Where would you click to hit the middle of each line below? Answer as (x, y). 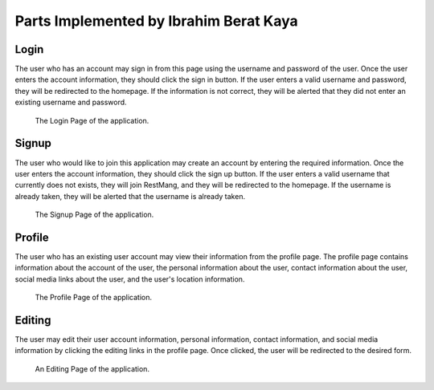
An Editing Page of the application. (92, 368)
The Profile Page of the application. (94, 298)
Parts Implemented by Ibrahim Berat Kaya (157, 21)
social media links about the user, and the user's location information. (130, 279)
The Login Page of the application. (92, 120)
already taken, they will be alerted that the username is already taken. (130, 196)
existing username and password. (71, 102)
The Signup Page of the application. (94, 215)
